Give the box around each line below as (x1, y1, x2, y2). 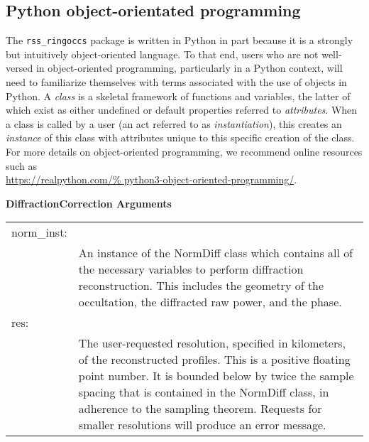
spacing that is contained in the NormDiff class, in (78, 384, 329, 401)
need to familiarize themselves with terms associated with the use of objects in (6, 75, 347, 90)
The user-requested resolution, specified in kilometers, (78, 335, 346, 352)
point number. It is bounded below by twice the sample (78, 367, 354, 384)
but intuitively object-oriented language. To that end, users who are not (6, 46, 319, 61)
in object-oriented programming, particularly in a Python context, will (35, 60, 343, 75)
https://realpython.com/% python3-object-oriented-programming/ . (6, 172, 297, 187)
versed (6, 60, 33, 75)
